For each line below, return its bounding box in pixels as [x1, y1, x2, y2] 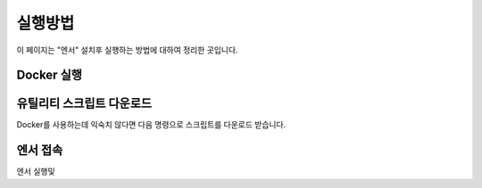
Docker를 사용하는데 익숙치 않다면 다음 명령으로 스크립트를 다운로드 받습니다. [16, 119, 287, 130]
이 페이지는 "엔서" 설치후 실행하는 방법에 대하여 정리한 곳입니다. [16, 45, 238, 55]
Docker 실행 [16, 68, 82, 83]
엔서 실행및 [16, 166, 55, 177]
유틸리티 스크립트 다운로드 [16, 96, 152, 111]
